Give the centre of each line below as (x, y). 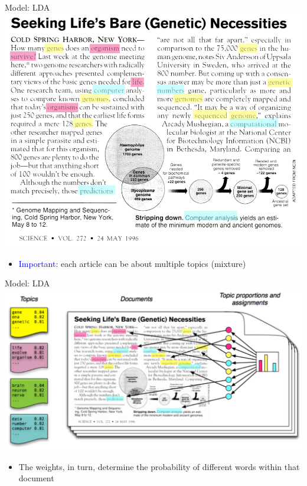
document (36, 478)
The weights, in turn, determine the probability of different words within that (159, 466)
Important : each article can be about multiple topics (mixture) (132, 263)
